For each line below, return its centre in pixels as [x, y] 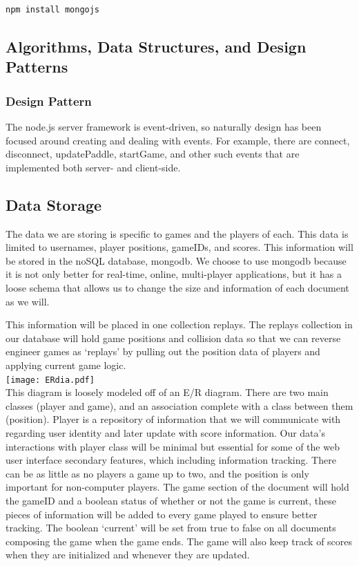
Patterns [37, 67]
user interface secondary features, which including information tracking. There [171, 460]
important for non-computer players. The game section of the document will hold [177, 487]
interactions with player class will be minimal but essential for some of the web [173, 446]
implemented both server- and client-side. [93, 167]
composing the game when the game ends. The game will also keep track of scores [179, 541]
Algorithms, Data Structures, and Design [156, 46]
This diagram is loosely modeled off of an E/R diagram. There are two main [167, 392]
